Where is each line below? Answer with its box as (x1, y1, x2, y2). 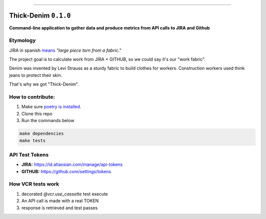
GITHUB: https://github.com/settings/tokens (21, 168, 111, 174)
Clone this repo (21, 111, 53, 117)
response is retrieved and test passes (21, 205, 98, 211)
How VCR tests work (9, 181, 59, 188)
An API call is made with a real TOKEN (21, 198, 99, 204)
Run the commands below (21, 118, 75, 124)
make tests (19, 138, 46, 143)
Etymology (9, 37, 36, 44)
